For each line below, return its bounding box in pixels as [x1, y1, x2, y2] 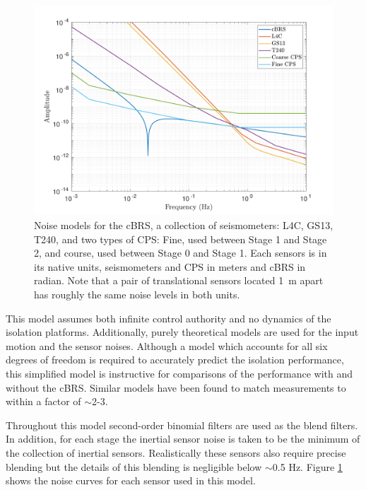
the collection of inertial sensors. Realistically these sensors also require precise [6, 445, 346, 460]
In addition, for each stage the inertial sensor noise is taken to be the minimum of [6, 431, 360, 446]
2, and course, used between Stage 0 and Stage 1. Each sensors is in [34, 245, 327, 260]
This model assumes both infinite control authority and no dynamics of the [6, 310, 331, 325]
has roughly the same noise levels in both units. [34, 287, 240, 302]
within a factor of [6, 394, 81, 409]
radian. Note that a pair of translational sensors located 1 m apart [34, 273, 324, 288]
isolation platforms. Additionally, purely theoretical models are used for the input [6, 325, 359, 339]
